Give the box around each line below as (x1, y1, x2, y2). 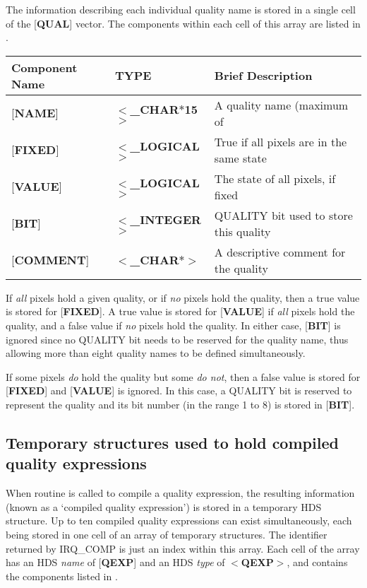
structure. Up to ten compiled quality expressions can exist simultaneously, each (6, 513, 352, 528)
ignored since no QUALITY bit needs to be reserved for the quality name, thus (6, 331, 349, 346)
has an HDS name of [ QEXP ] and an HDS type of (6, 555, 225, 570)
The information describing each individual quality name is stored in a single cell (6, 2, 356, 16)
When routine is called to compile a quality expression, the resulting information (6, 486, 355, 500)
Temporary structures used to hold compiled (6, 431, 339, 453)
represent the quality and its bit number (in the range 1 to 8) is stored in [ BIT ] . (6, 396, 355, 411)
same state (214, 149, 267, 166)
